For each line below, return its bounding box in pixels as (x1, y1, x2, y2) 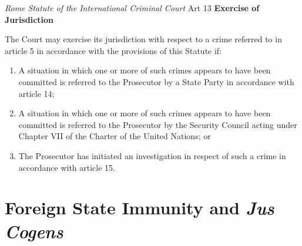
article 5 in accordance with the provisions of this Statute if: (5, 44, 222, 56)
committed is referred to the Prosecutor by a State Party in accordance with (18, 75, 294, 87)
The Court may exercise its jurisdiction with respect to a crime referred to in (5, 33, 282, 45)
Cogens (5, 218, 63, 243)
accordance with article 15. (18, 161, 115, 173)
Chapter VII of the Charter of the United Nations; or (18, 130, 211, 142)
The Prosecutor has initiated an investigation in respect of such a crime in (18, 149, 286, 161)
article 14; (18, 87, 55, 99)
